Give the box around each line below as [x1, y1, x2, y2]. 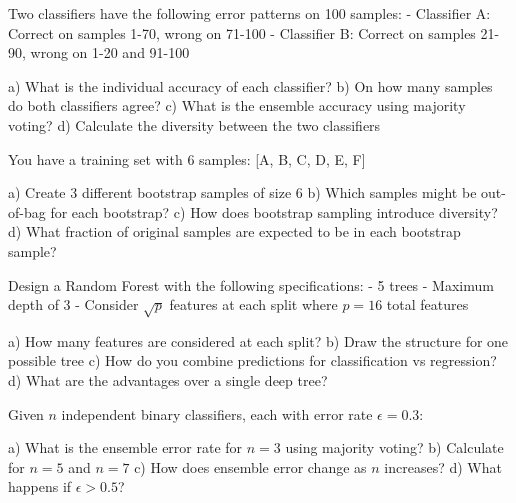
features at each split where [169, 294, 338, 315]
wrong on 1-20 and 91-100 [30, 42, 190, 63]
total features [386, 294, 469, 315]
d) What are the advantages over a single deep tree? [8, 370, 328, 391]
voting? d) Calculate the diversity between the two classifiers [8, 114, 381, 135]
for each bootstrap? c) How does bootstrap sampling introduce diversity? [50, 201, 498, 222]
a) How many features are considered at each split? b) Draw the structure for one [8, 330, 509, 351]
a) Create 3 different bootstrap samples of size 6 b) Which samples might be [8, 182, 477, 203]
